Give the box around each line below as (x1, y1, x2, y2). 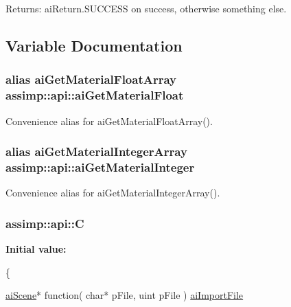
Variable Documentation (5, 34, 183, 56)
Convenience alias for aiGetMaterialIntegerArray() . (5, 185, 220, 200)
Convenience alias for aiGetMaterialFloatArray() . (5, 113, 213, 128)
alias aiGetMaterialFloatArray (5, 71, 176, 88)
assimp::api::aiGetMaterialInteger (5, 158, 195, 175)
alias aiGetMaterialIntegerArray (5, 143, 187, 160)
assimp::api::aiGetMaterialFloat (5, 87, 184, 104)
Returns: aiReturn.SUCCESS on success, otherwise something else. (5, 1, 287, 15)
